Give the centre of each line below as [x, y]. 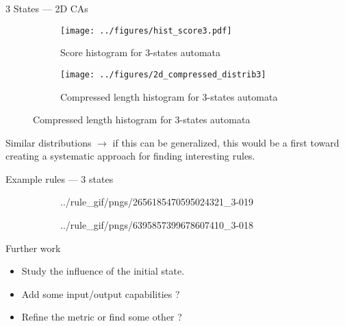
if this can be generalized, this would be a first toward [226, 142]
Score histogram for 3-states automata [141, 52]
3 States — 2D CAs [47, 8]
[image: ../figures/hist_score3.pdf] [146, 30]
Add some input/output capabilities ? [101, 293]
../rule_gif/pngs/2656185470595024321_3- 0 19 [157, 202]
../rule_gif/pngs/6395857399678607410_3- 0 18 [157, 225]
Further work [33, 248]
